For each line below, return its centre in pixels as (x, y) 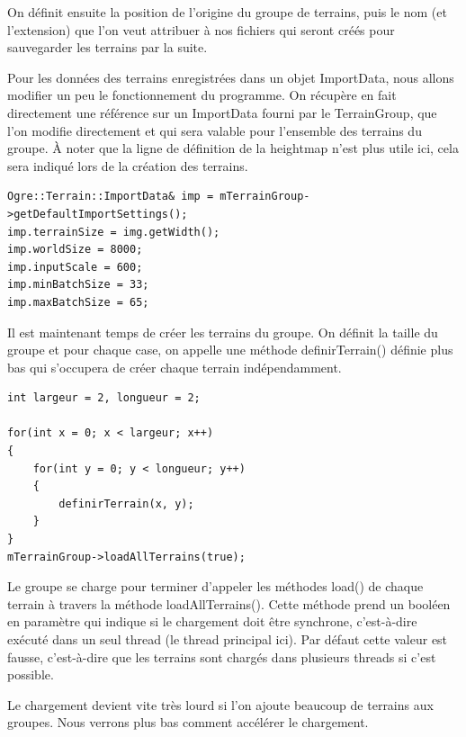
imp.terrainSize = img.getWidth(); (114, 232)
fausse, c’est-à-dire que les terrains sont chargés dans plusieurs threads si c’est (222, 656)
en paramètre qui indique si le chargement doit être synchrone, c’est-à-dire (212, 621)
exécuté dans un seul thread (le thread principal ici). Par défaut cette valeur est (228, 639)
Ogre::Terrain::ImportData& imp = (111, 197)
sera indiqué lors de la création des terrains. (128, 165)
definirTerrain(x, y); (126, 503)
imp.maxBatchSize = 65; (78, 302)
